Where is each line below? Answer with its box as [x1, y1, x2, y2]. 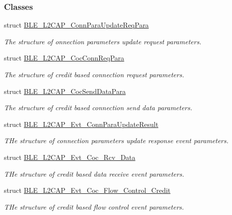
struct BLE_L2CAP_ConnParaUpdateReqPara [4, 20, 149, 30]
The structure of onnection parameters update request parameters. [4, 36, 202, 46]
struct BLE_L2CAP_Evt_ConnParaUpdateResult [4, 119, 159, 129]
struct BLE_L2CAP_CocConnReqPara [4, 53, 124, 63]
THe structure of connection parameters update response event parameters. [4, 135, 229, 146]
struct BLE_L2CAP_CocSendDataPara [4, 86, 126, 96]
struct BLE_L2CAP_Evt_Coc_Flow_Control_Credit [4, 185, 171, 195]
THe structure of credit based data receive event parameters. [4, 168, 184, 179]
